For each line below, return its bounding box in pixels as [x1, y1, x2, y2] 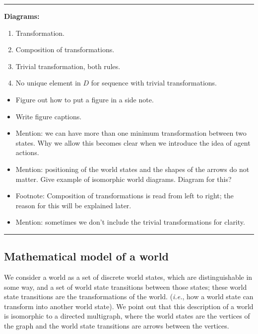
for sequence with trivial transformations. [91, 78, 217, 88]
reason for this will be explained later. [15, 200, 131, 210]
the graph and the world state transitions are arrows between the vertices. [4, 321, 229, 331]
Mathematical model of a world [4, 249, 169, 264]
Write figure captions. [15, 111, 82, 121]
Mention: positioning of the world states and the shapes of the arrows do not [15, 164, 250, 174]
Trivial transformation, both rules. [15, 61, 121, 71]
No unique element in [15, 78, 81, 88]
